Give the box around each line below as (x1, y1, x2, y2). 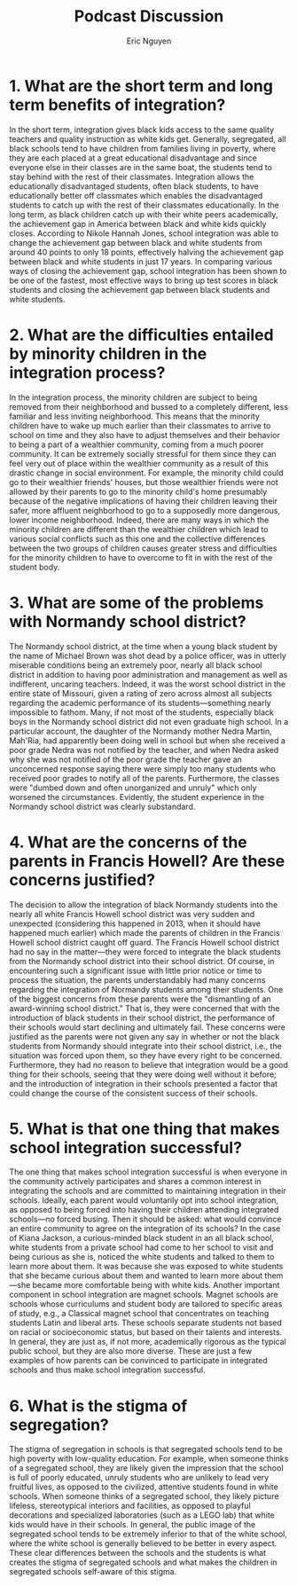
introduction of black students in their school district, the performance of (9, 1012, 276, 1023)
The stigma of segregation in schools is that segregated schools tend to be (9, 1444, 283, 1455)
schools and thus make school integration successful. (9, 1364, 206, 1376)
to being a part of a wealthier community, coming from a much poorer (9, 439, 264, 450)
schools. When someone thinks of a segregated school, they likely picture (9, 1491, 279, 1502)
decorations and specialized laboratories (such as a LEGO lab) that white (9, 1510, 275, 1520)
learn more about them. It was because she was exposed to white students (9, 1261, 284, 1272)
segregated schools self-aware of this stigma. (9, 1566, 177, 1577)
